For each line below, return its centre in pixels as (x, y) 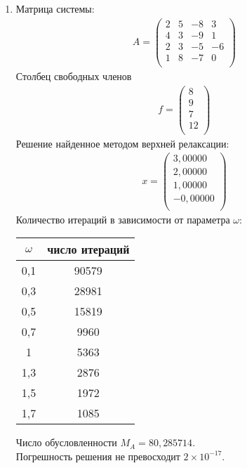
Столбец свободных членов (74, 76)
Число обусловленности (66, 442)
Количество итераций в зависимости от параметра (123, 219)
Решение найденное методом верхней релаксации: (122, 143)
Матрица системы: (55, 8)
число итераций (88, 249)
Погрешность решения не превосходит (98, 456)
